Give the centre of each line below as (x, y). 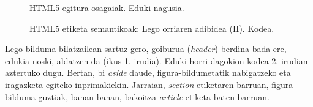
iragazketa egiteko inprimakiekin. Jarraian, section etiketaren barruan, (137, 84)
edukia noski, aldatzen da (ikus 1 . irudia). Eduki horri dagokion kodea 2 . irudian (156, 60)
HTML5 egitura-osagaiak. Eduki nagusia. (107, 7)
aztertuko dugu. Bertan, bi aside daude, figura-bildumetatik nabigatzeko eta (148, 72)
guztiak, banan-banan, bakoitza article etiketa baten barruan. (154, 96)
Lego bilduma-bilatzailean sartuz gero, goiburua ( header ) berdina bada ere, (146, 49)
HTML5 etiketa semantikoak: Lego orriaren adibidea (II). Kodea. (152, 28)
